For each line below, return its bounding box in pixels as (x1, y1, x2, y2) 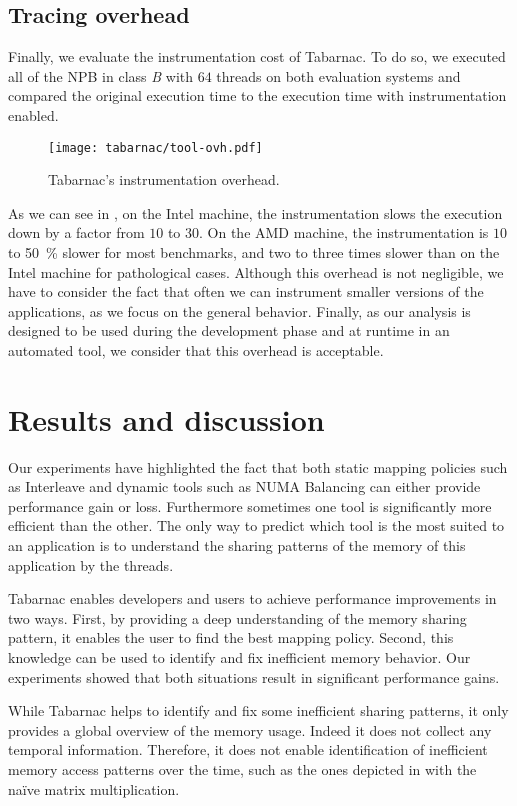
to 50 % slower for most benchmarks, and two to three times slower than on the (8, 242, 500, 263)
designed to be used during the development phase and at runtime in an (8, 320, 450, 341)
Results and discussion (8, 398, 325, 439)
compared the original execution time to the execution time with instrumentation (8, 85, 507, 106)
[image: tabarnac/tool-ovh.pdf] (48, 140, 263, 155)
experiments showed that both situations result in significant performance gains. (8, 666, 500, 687)
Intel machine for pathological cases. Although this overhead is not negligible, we (8, 261, 504, 282)
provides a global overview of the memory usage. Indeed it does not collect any (8, 719, 492, 740)
